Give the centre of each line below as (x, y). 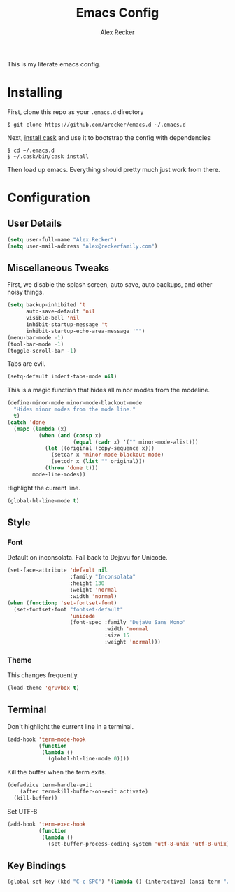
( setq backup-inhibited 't (47, 305)
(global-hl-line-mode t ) (43, 501)
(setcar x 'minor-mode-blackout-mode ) (108, 455)
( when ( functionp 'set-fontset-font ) (62, 603)
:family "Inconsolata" (103, 577)
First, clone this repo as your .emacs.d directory (76, 112)
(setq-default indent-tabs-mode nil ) (62, 377)
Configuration (49, 198)
